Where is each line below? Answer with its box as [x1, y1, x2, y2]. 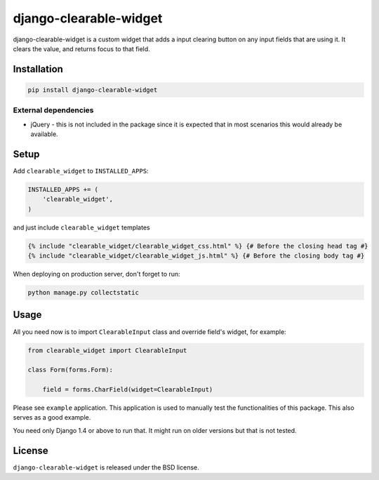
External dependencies [13, 105, 94, 115]
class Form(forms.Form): [27, 366, 114, 374]
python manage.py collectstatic [27, 288, 140, 297]
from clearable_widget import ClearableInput [27, 346, 187, 354]
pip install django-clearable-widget [27, 86, 158, 94]
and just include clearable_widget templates [13, 223, 150, 232]
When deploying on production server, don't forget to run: [13, 270, 180, 279]
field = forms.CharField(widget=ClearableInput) [42, 386, 213, 394]
